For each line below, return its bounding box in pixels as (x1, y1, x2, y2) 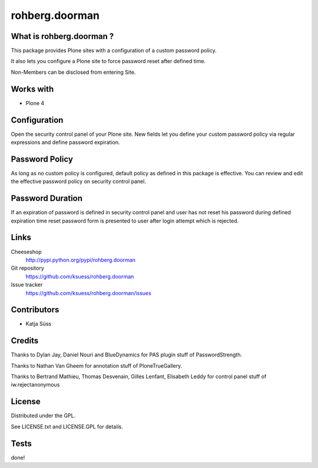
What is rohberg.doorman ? (11, 31, 114, 41)
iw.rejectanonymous (11, 381, 60, 388)
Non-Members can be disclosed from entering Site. (11, 68, 136, 76)
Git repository (11, 264, 44, 271)
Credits (11, 336, 39, 346)
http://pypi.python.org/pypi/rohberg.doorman (25, 256, 135, 263)
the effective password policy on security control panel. (11, 178, 147, 185)
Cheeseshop (11, 248, 42, 255)
